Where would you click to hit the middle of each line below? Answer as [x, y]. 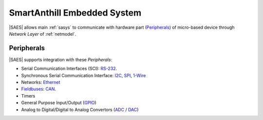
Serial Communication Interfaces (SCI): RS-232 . [69, 69]
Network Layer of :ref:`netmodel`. [43, 34]
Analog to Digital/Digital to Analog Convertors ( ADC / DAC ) [80, 109]
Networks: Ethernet [41, 82]
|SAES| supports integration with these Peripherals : [60, 60]
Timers [28, 96]
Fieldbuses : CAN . [38, 89]
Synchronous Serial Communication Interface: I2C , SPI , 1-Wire [84, 75]
